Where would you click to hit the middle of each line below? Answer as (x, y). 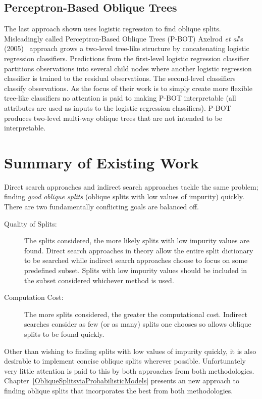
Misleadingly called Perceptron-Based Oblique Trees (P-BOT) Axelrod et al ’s (124, 38)
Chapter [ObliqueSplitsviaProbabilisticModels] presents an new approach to (122, 381)
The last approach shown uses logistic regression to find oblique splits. (113, 29)
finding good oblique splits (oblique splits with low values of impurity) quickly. (124, 196)
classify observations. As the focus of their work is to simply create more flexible (128, 88)
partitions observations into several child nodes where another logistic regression (128, 68)
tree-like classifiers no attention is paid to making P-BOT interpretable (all (120, 98)
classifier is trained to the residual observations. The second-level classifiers (120, 78)
